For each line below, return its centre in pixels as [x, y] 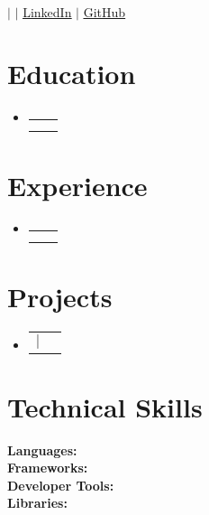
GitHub [104, 11]
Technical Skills [105, 406]
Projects [60, 296]
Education [72, 74]
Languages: [42, 449]
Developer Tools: [61, 485]
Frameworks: [48, 468]
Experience [77, 185]
